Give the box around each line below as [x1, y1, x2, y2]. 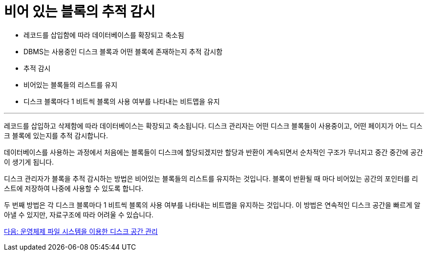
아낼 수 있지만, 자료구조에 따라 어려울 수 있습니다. [4, 210, 154, 219]
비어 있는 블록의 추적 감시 [4, 3, 155, 20]
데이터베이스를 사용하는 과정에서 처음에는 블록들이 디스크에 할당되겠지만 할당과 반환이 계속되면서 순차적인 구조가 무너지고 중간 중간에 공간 [4, 148, 423, 156]
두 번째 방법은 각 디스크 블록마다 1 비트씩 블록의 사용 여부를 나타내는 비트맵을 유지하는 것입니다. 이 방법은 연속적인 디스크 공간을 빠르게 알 [4, 200, 421, 209]
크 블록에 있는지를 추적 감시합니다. [4, 131, 108, 140]
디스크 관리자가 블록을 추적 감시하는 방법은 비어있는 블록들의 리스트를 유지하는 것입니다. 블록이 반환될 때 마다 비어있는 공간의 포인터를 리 [4, 174, 418, 183]
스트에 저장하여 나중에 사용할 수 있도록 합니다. [4, 184, 144, 192]
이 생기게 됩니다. [4, 157, 54, 166]
